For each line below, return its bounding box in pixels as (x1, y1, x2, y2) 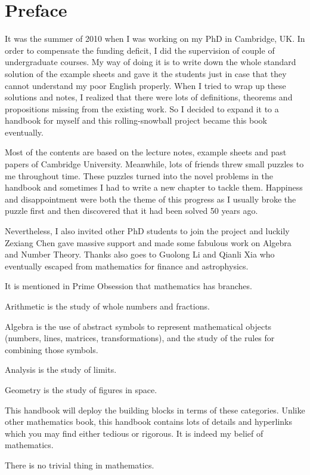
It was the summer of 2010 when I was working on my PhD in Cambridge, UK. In (5, 32, 305, 45)
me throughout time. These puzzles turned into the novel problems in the (5, 169, 273, 182)
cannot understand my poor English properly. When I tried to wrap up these (5, 79, 286, 91)
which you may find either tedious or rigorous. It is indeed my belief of (5, 427, 263, 439)
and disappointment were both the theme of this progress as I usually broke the (5, 192, 296, 205)
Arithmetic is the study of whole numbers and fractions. (5, 300, 210, 312)
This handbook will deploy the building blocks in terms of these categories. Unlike (5, 403, 305, 416)
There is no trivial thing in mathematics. (5, 458, 154, 471)
